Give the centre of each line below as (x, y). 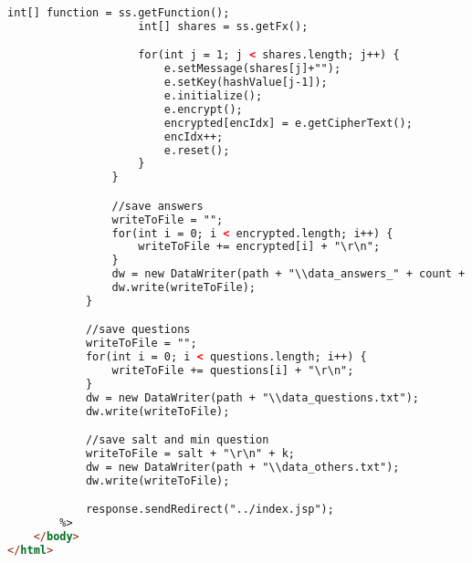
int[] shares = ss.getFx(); (223, 26)
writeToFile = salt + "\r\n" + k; (190, 454)
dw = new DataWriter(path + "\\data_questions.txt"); (252, 397)
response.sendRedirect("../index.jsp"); (210, 510)
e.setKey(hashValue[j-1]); (246, 83)
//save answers (157, 206)
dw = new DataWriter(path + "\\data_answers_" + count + (288, 274)
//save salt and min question (177, 440)
